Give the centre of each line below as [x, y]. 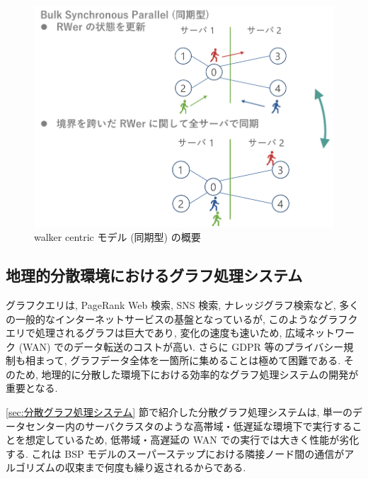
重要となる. [32, 388]
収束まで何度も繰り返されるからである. [155, 467]
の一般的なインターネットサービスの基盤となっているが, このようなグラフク [182, 319]
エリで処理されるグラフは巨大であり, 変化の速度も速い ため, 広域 [155, 333]
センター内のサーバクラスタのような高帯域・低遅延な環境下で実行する [189, 426]
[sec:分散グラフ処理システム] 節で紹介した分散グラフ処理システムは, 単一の [179, 412]
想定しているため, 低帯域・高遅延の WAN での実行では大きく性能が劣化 [192, 440]
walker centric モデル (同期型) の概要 [117, 237]
